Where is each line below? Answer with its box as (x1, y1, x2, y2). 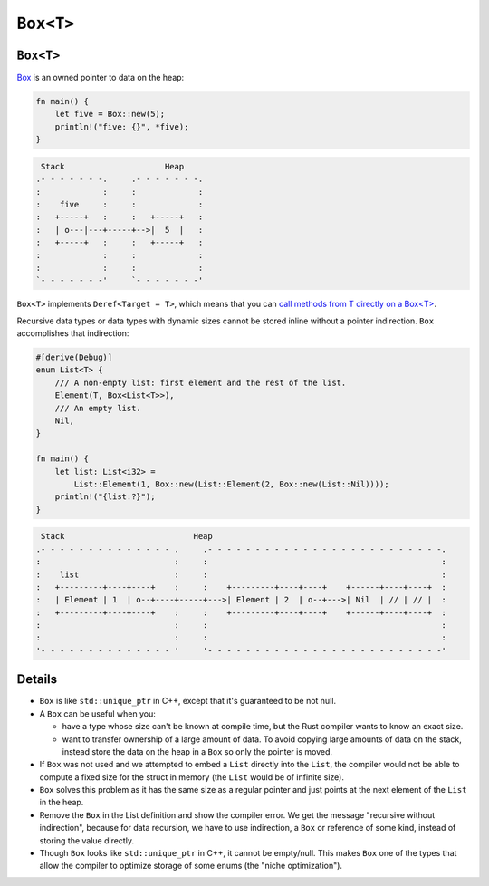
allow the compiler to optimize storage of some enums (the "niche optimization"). (39, 861, 343, 872)
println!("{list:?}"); (54, 492, 156, 502)
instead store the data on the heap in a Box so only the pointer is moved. (62, 746, 333, 756)
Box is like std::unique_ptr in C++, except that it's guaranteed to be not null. (39, 696, 337, 707)
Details (16, 671, 58, 688)
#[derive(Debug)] (35, 352, 113, 362)
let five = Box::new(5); (54, 109, 166, 120)
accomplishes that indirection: (16, 328, 129, 339)
